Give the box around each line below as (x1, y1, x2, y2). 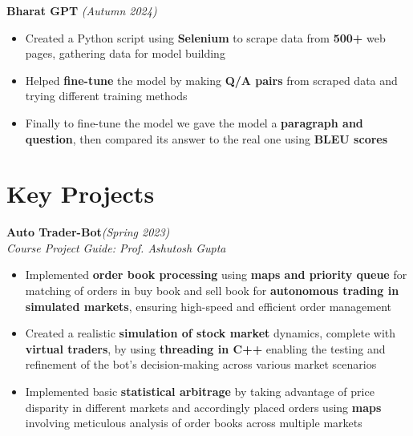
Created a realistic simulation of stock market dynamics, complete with (25, 325, 396, 341)
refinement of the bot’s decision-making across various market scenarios (25, 356, 377, 373)
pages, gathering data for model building (25, 45, 225, 62)
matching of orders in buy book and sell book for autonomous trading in (25, 282, 399, 299)
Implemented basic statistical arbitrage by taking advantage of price (25, 383, 375, 400)
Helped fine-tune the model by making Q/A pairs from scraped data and (25, 71, 398, 88)
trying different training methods (25, 87, 188, 104)
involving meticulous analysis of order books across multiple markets (25, 414, 362, 431)
